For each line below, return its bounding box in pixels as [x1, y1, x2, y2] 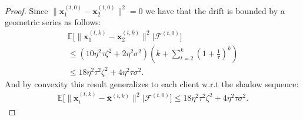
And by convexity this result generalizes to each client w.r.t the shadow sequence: [5, 77, 299, 90]
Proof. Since [5, 4, 48, 16]
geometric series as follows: [5, 16, 101, 28]
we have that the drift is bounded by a [145, 4, 285, 16]
